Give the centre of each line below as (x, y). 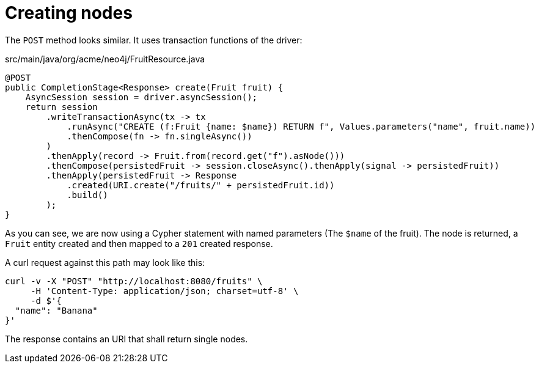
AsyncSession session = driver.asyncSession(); (141, 97)
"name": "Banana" (56, 310)
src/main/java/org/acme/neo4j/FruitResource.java (105, 59)
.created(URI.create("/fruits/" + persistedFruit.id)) (201, 185)
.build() (87, 195)
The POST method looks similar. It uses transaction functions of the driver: (154, 40)
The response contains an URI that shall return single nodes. (127, 339)
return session (61, 107)
